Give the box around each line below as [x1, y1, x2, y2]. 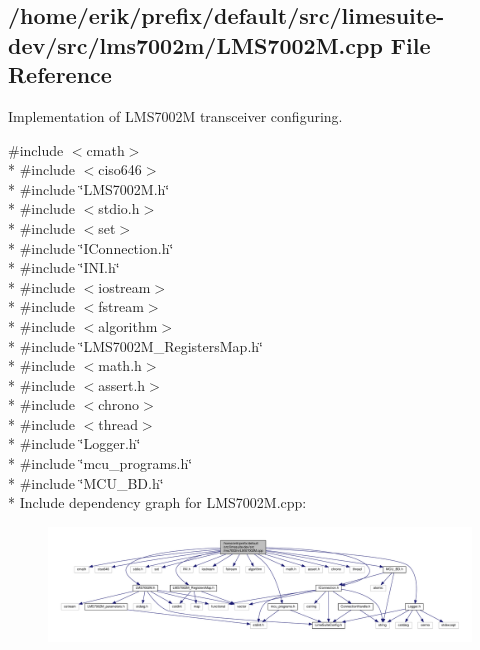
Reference [8, 59, 112, 90]
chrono [98, 394, 140, 415]
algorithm [98, 315, 158, 336]
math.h [98, 355, 142, 376]
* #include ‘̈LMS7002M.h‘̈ [8, 178, 170, 199]
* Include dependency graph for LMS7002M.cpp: [8, 492, 307, 513]
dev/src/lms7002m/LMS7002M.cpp [8, 29, 383, 60]
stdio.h [98, 198, 140, 219]
